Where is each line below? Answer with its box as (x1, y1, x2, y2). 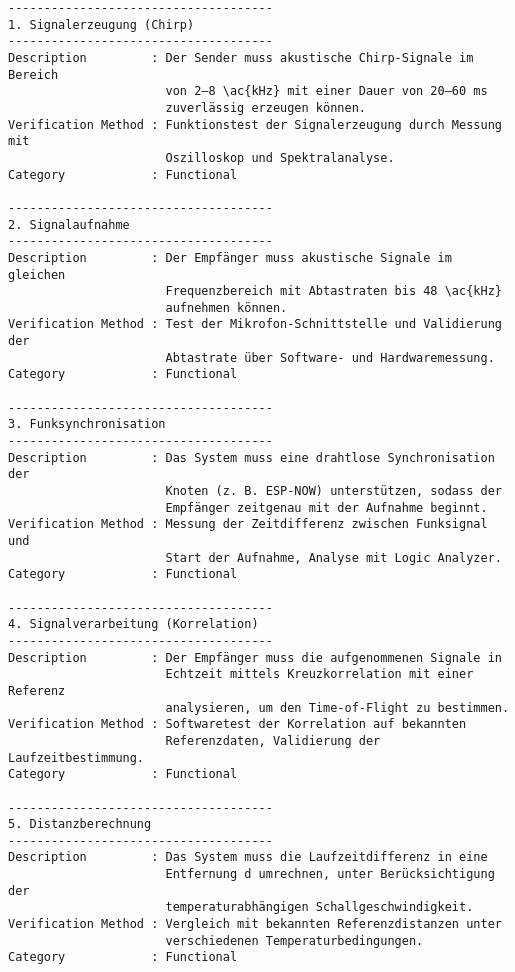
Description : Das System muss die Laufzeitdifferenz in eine (8, 850, 488, 865)
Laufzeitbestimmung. (8, 750, 145, 765)
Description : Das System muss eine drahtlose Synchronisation (8, 450, 495, 465)
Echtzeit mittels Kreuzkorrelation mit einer (165, 667, 474, 682)
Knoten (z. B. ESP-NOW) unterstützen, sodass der (165, 484, 502, 499)
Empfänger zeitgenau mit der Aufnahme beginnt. (165, 500, 488, 515)
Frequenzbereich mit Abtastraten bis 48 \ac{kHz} (165, 284, 502, 299)
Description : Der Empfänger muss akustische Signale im (8, 250, 452, 265)
